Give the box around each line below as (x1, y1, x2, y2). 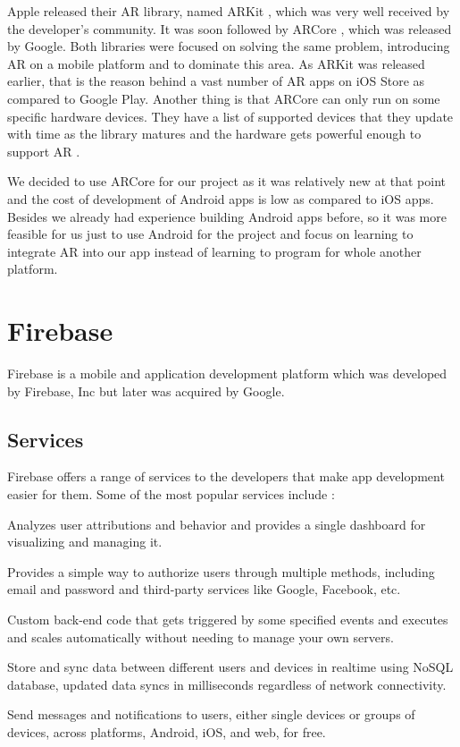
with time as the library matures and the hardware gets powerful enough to (7, 124, 422, 143)
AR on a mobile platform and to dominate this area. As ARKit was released (7, 54, 425, 72)
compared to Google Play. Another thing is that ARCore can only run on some (7, 89, 440, 107)
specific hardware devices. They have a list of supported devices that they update (7, 106, 454, 125)
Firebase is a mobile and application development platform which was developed (7, 364, 447, 383)
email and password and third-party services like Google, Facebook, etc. (7, 580, 401, 598)
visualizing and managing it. (7, 532, 163, 551)
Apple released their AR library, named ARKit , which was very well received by (7, 2, 450, 20)
